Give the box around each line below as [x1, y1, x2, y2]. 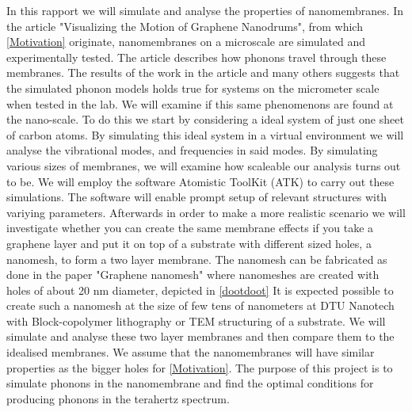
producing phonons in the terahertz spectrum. [6, 390, 230, 406]
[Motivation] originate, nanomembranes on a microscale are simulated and [6, 33, 366, 50]
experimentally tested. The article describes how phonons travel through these [6, 48, 387, 65]
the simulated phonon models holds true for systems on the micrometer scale [6, 79, 380, 96]
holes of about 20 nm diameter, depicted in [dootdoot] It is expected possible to [6, 281, 394, 298]
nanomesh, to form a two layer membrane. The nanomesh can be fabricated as [6, 250, 387, 267]
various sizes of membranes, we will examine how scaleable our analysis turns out [6, 157, 401, 174]
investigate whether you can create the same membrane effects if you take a [6, 219, 374, 236]
